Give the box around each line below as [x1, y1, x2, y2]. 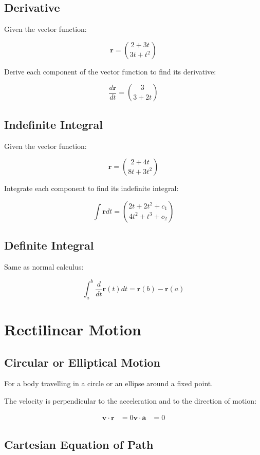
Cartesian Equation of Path [4, 437, 154, 452]
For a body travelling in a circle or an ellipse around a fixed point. [4, 378, 213, 389]
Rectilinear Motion [4, 319, 141, 340]
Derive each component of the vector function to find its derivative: [4, 66, 216, 77]
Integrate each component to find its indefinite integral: [4, 183, 179, 194]
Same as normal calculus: [4, 261, 84, 272]
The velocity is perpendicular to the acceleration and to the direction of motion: [4, 395, 257, 406]
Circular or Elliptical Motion [4, 354, 161, 370]
